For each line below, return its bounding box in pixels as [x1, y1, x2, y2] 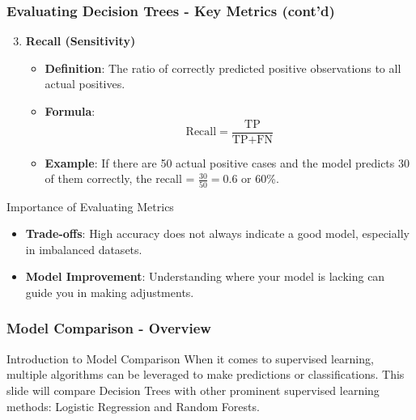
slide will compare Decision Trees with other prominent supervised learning [6, 381, 380, 398]
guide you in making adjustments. [25, 283, 194, 300]
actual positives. [45, 75, 125, 92]
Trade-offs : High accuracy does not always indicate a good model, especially [25, 225, 410, 242]
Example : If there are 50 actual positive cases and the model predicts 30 [45, 154, 410, 171]
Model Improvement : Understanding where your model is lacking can [25, 268, 385, 285]
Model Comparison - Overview [6, 318, 211, 338]
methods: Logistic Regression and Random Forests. [6, 397, 260, 414]
